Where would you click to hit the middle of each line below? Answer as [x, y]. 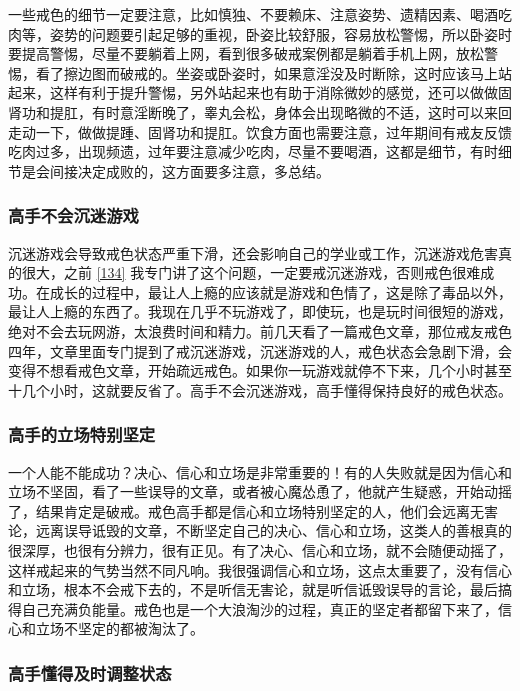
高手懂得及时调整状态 [90, 672]
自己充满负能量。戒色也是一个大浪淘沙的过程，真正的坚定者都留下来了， [259, 608]
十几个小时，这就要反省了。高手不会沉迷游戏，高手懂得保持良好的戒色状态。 [260, 389]
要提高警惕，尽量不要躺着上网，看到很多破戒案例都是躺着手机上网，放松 [246, 53]
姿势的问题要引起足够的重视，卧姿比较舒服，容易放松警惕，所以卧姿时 [280, 33]
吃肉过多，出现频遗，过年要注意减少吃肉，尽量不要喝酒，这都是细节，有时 [253, 151]
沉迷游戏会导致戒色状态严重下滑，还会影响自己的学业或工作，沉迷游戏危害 [253, 252]
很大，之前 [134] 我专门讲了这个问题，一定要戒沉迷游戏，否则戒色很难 [251, 272]
